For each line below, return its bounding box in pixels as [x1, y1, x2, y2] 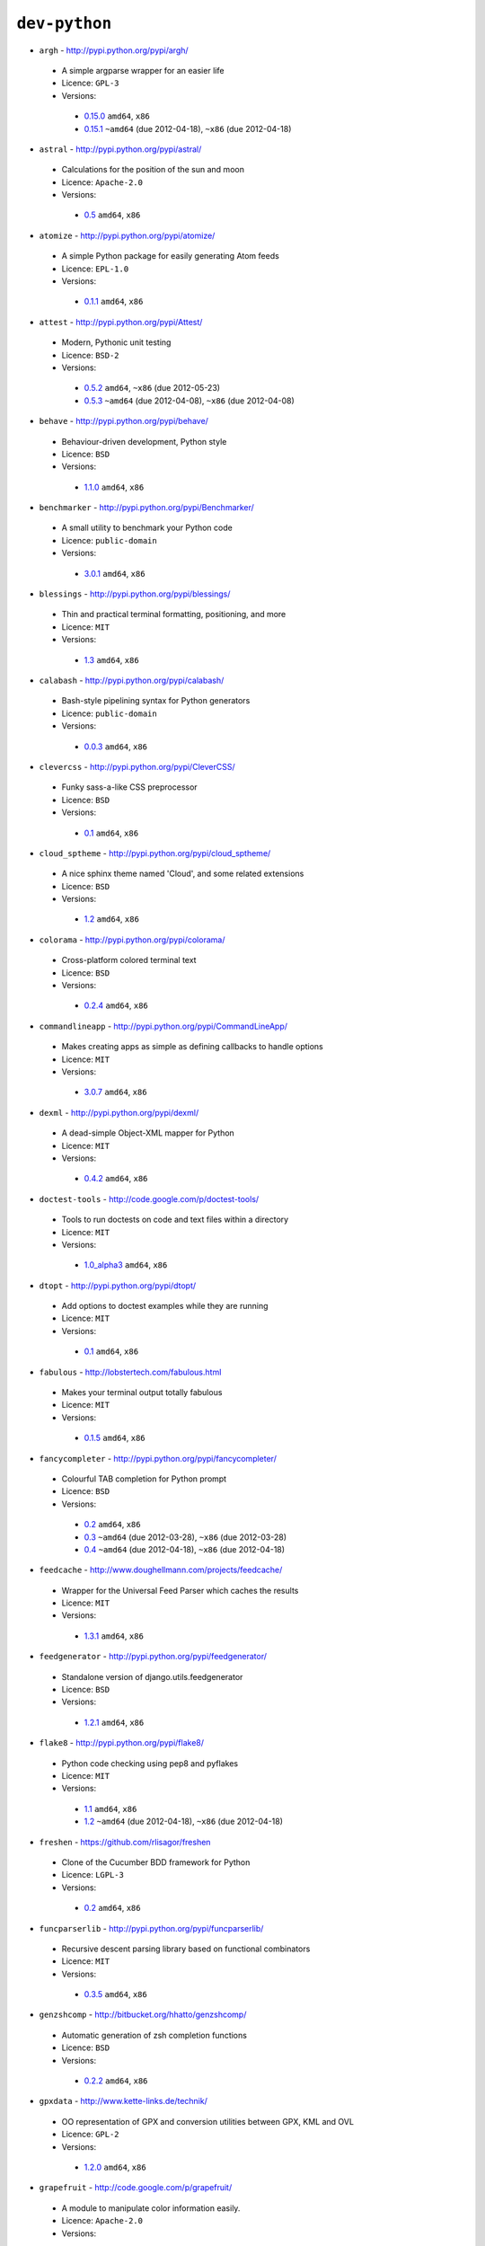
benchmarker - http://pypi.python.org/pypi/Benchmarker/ [39, 502, 255, 513]
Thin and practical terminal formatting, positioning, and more [61, 609, 287, 620]
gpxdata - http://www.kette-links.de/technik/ [39, 2096, 208, 2107]
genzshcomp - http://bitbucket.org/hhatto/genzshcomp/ [39, 2009, 247, 2021]
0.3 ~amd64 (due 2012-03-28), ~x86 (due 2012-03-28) [84, 1532, 287, 1543]
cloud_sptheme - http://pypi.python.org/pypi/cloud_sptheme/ [39, 847, 271, 858]
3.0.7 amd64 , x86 [84, 1087, 147, 1098]
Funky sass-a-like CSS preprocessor [61, 782, 198, 792]
